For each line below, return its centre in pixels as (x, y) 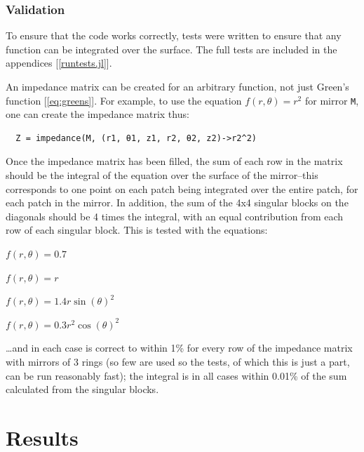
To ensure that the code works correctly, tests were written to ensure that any (174, 35)
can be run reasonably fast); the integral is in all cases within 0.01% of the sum (176, 375)
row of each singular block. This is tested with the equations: (137, 230)
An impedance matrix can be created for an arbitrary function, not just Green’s (177, 86)
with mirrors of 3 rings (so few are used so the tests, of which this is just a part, (178, 361)
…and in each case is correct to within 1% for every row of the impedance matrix (179, 348)
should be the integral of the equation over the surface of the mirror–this (162, 175)
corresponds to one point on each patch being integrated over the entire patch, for (182, 188)
